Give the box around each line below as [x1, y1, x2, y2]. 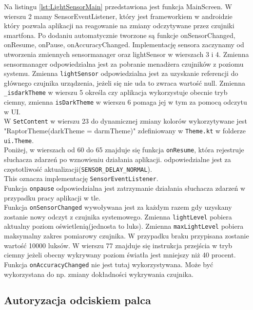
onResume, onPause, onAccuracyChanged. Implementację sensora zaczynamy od [4, 39, 244, 50]
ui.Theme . [4, 135, 34, 145]
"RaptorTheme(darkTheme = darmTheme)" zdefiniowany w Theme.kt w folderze [4, 125, 246, 135]
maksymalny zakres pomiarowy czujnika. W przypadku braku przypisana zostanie [4, 231, 249, 241]
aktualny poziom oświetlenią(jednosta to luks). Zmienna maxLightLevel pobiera [4, 221, 244, 231]
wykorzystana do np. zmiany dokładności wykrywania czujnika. [4, 269, 194, 279]
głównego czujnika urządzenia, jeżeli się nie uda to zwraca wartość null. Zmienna [4, 77, 245, 88]
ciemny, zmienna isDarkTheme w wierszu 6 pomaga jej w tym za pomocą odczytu [4, 97, 247, 107]
